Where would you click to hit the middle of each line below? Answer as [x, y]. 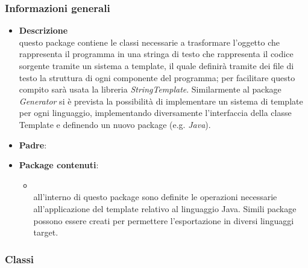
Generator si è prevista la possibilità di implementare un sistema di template [161, 101]
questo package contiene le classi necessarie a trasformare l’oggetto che [149, 42]
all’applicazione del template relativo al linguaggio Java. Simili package [165, 208]
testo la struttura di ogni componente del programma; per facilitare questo [157, 77]
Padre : [33, 145]
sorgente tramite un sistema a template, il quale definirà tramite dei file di [156, 65]
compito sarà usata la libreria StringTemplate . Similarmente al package [150, 89]
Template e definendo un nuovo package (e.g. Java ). [115, 124]
